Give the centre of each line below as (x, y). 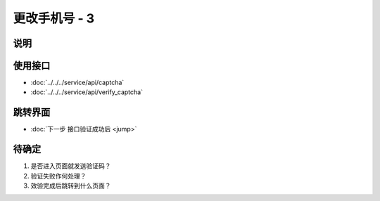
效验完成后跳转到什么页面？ (71, 186)
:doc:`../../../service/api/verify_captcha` (87, 92)
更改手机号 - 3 (54, 18)
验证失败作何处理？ (58, 176)
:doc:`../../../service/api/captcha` (77, 83)
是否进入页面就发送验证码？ (71, 166)
